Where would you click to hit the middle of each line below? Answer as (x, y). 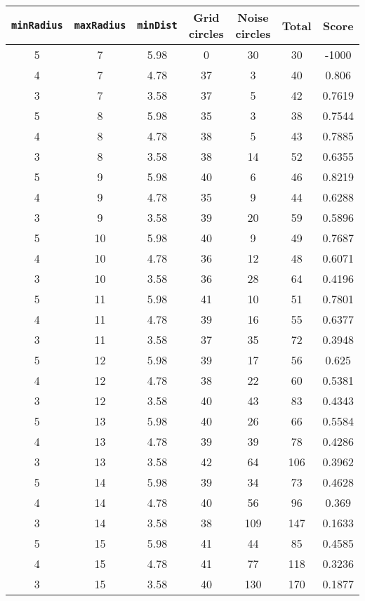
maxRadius (100, 25)
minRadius (37, 25)
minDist (157, 25)
